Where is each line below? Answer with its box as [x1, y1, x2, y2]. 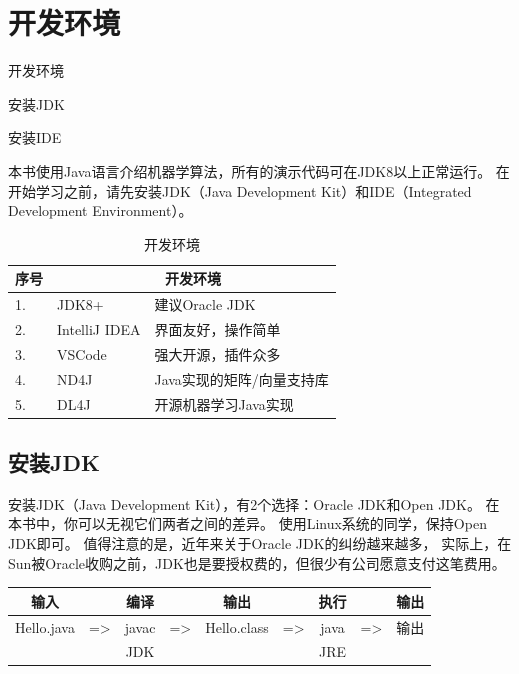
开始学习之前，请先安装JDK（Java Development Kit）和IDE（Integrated [8, 180, 472, 201]
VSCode [57, 343, 107, 364]
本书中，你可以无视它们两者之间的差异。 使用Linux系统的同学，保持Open [8, 513, 487, 534]
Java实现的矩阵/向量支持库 [154, 368, 329, 389]
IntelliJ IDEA [57, 318, 141, 339]
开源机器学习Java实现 [154, 393, 294, 414]
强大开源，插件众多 [154, 343, 281, 364]
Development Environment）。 [8, 200, 193, 221]
